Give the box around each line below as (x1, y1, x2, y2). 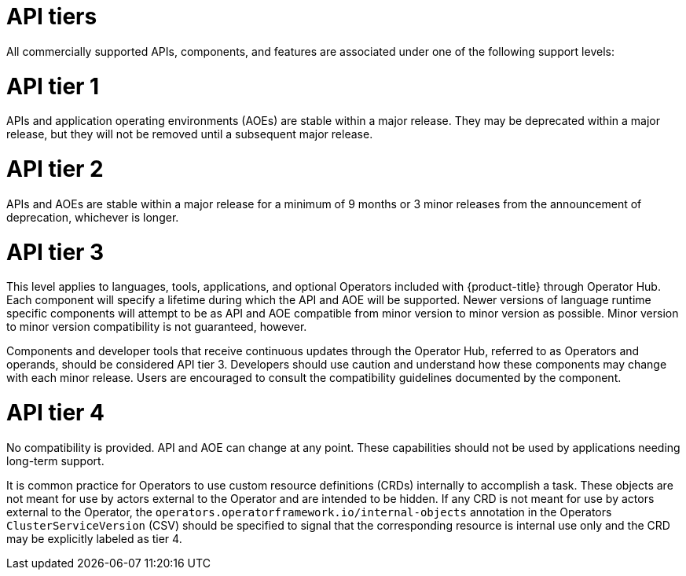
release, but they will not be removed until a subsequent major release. (6, 127, 373, 141)
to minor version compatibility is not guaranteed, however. (6, 320, 307, 334)
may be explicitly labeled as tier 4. (6, 531, 182, 545)
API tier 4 (6, 399, 105, 426)
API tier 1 (6, 72, 100, 100)
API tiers (6, 3, 97, 30)
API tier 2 (6, 156, 104, 182)
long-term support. (6, 453, 105, 468)
